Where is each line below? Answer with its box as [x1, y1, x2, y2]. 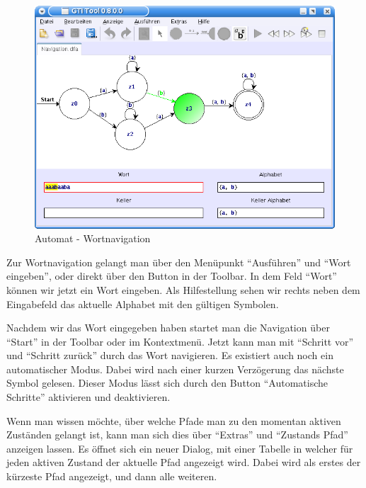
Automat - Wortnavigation [35, 231, 151, 246]
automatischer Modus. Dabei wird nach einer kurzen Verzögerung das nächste [6, 361, 344, 376]
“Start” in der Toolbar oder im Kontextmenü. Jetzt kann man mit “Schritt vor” [6, 334, 354, 348]
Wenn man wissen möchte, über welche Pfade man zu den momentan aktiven [6, 413, 341, 428]
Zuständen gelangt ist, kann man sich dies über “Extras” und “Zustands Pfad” [6, 427, 348, 442]
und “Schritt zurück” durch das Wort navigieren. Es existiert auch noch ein [6, 348, 333, 363]
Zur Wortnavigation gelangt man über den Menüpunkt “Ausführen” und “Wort [6, 254, 351, 269]
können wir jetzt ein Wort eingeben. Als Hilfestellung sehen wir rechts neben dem [6, 282, 360, 297]
